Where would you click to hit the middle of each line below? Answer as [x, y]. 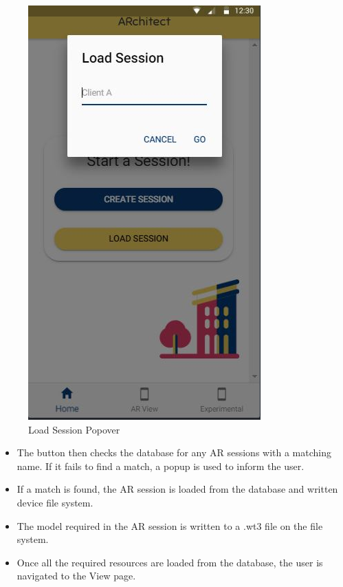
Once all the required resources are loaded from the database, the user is [170, 562]
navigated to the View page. [76, 576]
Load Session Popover [74, 429]
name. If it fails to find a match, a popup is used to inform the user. [161, 466]
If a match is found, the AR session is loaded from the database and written [177, 489]
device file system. [55, 502]
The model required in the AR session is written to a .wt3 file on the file [170, 525]
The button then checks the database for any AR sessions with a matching [174, 452]
